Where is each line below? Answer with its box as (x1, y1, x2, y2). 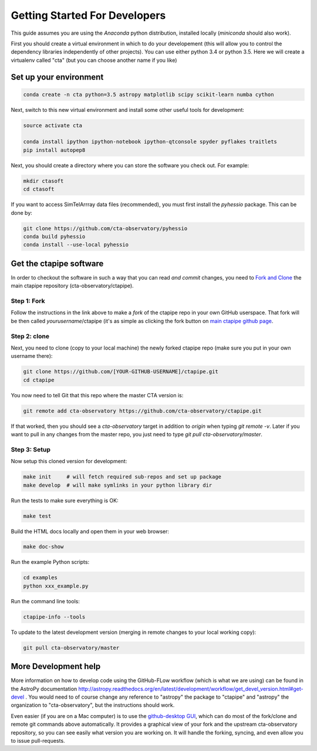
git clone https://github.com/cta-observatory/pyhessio (23, 225, 188, 232)
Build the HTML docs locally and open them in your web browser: (11, 527, 170, 535)
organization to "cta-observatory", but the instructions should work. (11, 702, 175, 709)
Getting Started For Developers (11, 9, 166, 22)
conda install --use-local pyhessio (23, 241, 129, 248)
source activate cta (23, 122, 82, 129)
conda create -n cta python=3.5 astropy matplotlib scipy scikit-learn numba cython (23, 91, 274, 98)
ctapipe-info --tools (23, 613, 86, 620)
